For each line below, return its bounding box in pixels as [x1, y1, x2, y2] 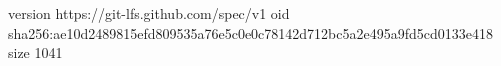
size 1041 [8, 42, 63, 63]
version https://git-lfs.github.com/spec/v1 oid [8, 3, 290, 23]
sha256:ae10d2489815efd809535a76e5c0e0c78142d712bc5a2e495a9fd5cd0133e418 [8, 22, 494, 43]
